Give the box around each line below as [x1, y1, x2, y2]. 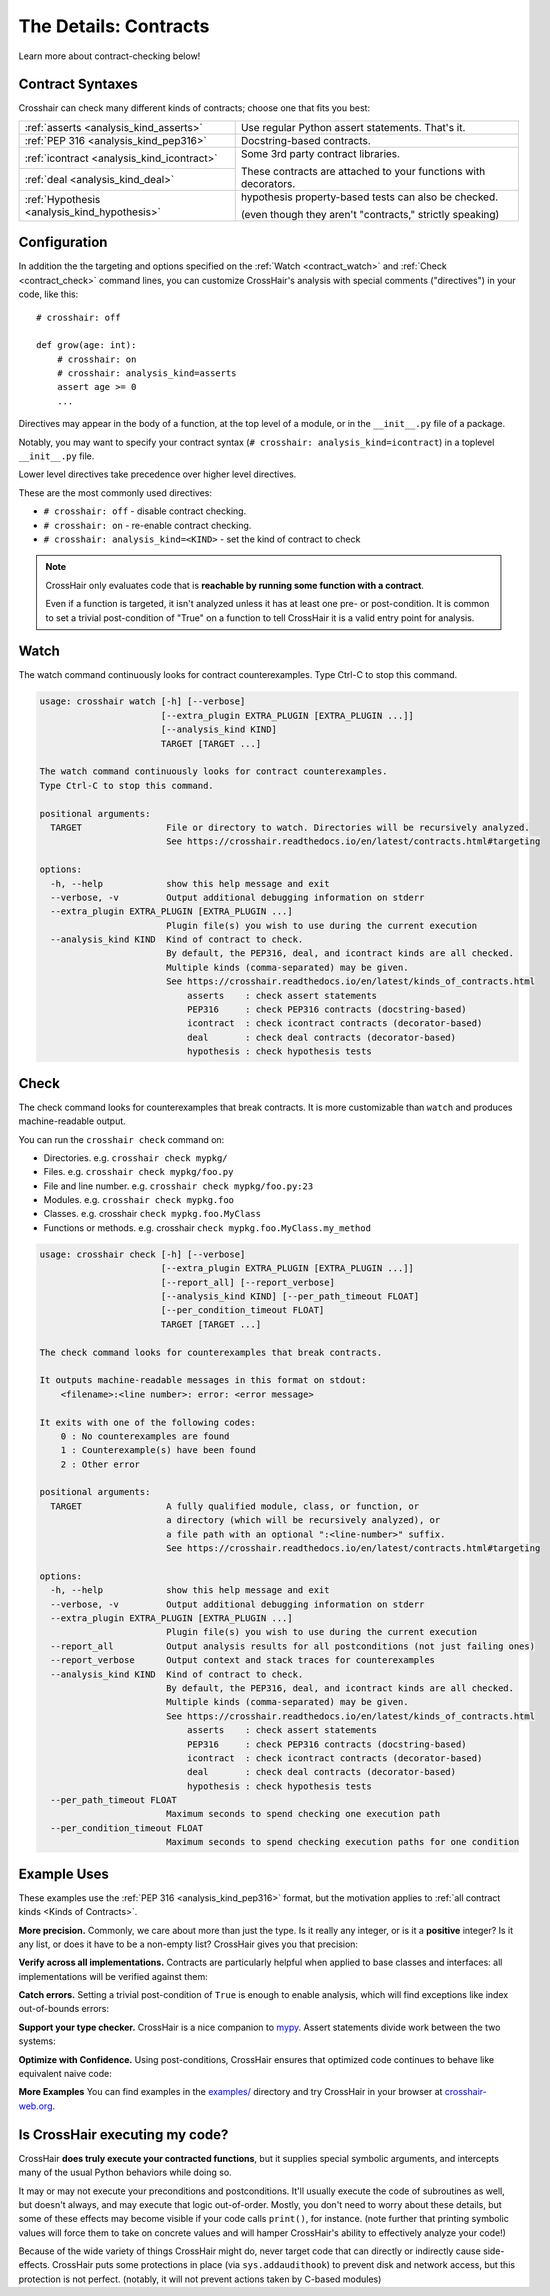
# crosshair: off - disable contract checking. [43, 505, 247, 517]
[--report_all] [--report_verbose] [160, 1276, 335, 1288]
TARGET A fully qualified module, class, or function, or [50, 1500, 420, 1512]
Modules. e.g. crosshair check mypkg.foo [43, 1194, 235, 1206]
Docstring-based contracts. [240, 133, 372, 147]
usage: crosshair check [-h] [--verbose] [39, 1248, 246, 1260]
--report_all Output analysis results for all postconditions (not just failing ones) [50, 1640, 535, 1652]
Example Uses [18, 1865, 110, 1882]
